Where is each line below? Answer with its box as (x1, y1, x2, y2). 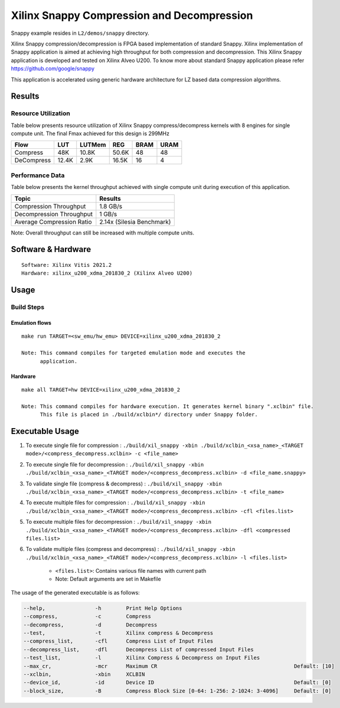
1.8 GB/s (99, 202, 123, 210)
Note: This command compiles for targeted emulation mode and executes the (21, 350, 246, 357)
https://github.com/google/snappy (11, 65, 94, 72)
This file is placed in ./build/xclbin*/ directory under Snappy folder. (40, 411, 258, 418)
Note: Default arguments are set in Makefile (55, 576, 162, 583)
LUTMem (80, 141, 106, 149)
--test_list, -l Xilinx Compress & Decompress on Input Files (23, 654, 260, 661)
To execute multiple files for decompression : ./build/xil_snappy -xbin (25, 518, 212, 526)
